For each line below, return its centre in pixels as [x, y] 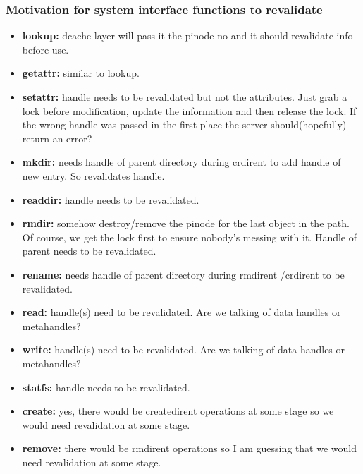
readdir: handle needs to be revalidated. [111, 199]
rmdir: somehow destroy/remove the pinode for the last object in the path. [186, 223]
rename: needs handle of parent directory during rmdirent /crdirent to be [183, 274]
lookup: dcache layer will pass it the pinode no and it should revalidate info [187, 36]
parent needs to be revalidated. [89, 251]
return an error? [57, 138]
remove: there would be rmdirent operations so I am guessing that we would [189, 448]
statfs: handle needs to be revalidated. [106, 387]
